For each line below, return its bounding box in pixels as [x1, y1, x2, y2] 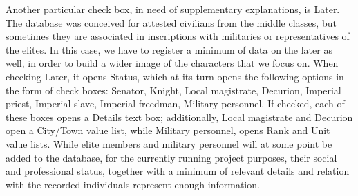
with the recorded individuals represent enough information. [6, 177, 260, 191]
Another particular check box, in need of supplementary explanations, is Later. [6, 2, 340, 16]
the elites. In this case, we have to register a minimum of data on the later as [6, 42, 332, 56]
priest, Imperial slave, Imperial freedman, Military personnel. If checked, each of [6, 96, 345, 111]
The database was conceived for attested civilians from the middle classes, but [6, 15, 337, 30]
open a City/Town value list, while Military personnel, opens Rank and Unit [6, 123, 330, 138]
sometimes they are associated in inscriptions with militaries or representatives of [6, 29, 350, 43]
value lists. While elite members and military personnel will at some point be [6, 136, 332, 151]
